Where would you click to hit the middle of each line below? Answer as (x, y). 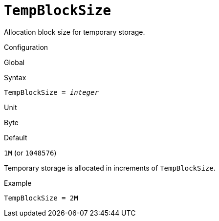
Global (14, 62)
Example (18, 183)
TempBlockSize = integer (51, 92)
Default (16, 137)
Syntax (15, 77)
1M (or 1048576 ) (30, 153)
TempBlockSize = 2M (41, 198)
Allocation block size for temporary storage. (75, 32)
